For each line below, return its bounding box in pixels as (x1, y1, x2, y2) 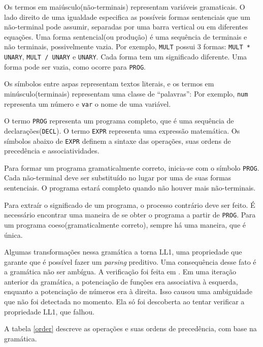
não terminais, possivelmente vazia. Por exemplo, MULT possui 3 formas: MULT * (4, 41, 250, 52)
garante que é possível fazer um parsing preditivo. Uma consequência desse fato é (4, 256, 256, 267)
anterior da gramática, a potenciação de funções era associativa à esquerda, (4, 276, 238, 287)
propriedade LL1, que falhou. (4, 306, 94, 317)
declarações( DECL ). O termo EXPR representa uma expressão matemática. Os (4, 125, 240, 136)
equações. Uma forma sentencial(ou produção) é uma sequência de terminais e (4, 31, 247, 42)
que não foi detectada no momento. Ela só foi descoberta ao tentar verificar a (4, 296, 245, 307)
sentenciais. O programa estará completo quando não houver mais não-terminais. (4, 182, 256, 193)
